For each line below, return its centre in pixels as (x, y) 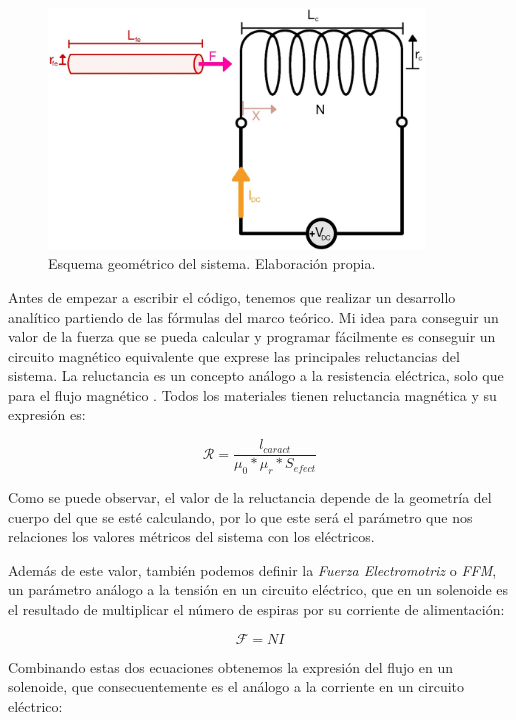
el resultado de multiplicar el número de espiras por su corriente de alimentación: (256, 608)
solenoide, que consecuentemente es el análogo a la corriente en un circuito (236, 686)
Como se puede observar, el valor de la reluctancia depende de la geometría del (250, 496)
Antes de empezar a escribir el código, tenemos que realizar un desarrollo (232, 296)
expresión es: (47, 414)
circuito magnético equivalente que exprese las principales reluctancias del (234, 355)
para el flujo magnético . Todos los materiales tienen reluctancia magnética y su (252, 394)
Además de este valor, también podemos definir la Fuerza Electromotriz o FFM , (252, 569)
